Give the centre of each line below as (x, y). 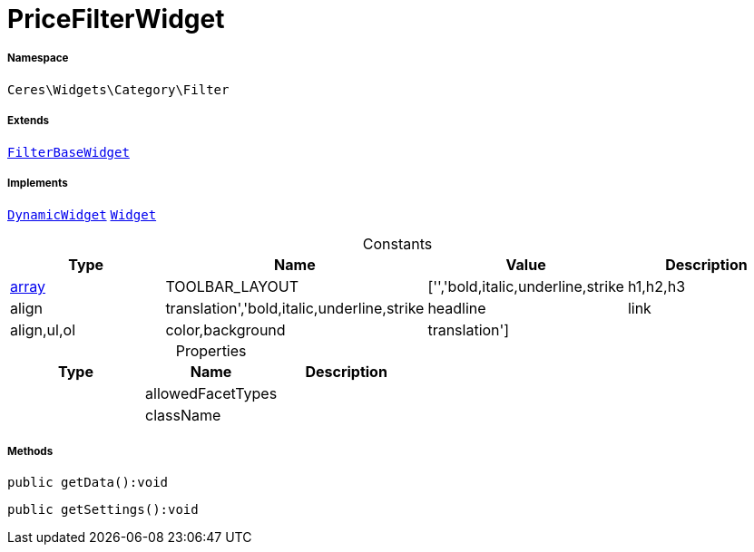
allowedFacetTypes (211, 394)
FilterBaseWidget (69, 152)
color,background (225, 330)
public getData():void (88, 483)
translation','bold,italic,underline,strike (295, 309)
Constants (397, 244)
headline (457, 309)
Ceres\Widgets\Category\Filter (118, 89)
